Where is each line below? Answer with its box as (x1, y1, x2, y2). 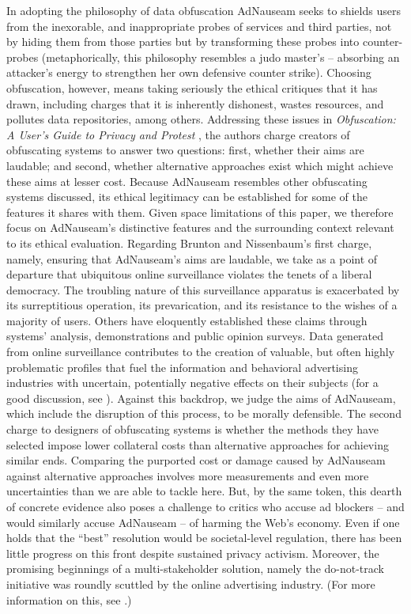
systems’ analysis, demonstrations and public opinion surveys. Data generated (6, 328, 384, 344)
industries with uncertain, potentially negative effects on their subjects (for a (6, 374, 379, 391)
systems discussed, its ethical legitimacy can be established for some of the (6, 188, 368, 205)
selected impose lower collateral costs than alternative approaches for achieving (6, 436, 389, 453)
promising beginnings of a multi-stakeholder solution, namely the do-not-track (6, 560, 385, 577)
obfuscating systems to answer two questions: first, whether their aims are (6, 142, 364, 158)
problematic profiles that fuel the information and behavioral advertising (6, 358, 358, 375)
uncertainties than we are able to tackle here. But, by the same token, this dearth (6, 483, 402, 499)
